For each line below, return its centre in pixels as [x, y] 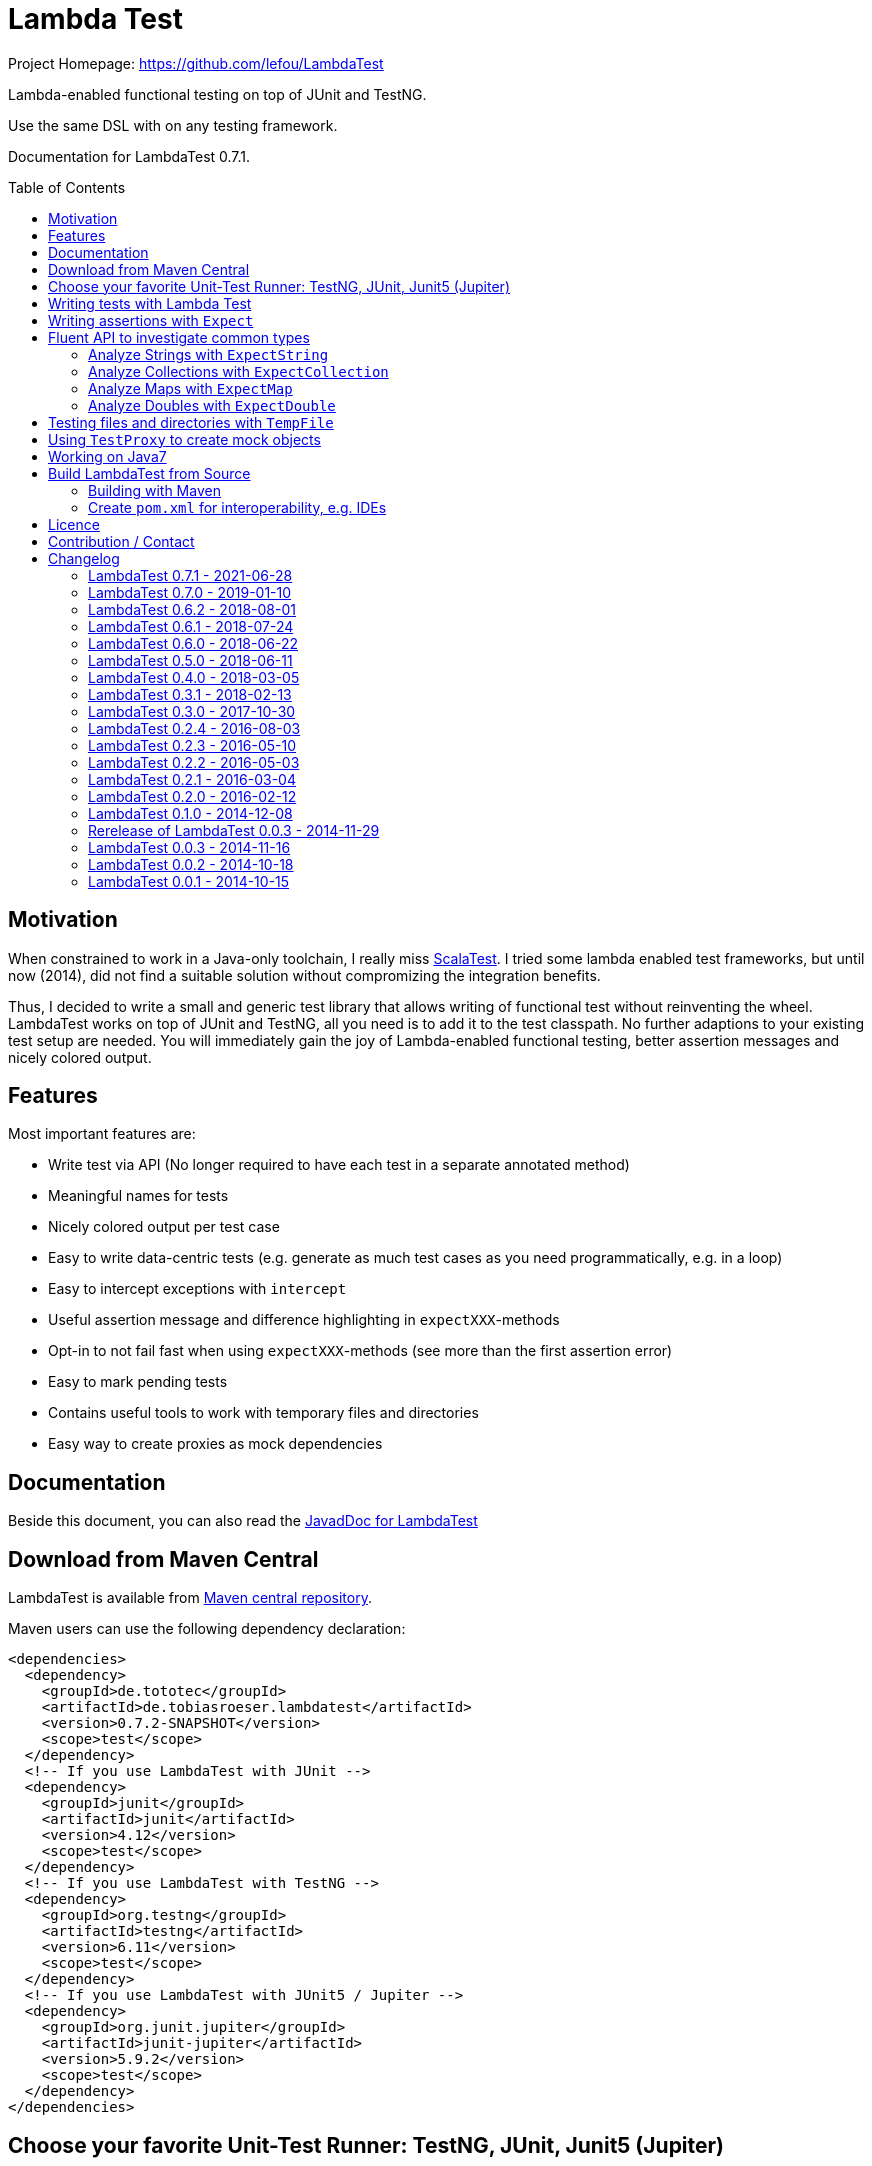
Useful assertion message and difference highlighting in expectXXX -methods [304, 1320]
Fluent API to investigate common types [179, 337]
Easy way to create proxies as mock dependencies [215, 1444]
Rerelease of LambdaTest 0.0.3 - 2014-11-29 [234, 830]
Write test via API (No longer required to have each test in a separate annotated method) [339, 1165]
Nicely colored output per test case [164, 1227]
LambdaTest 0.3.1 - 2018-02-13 [190, 694]
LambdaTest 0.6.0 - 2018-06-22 [193, 643]
